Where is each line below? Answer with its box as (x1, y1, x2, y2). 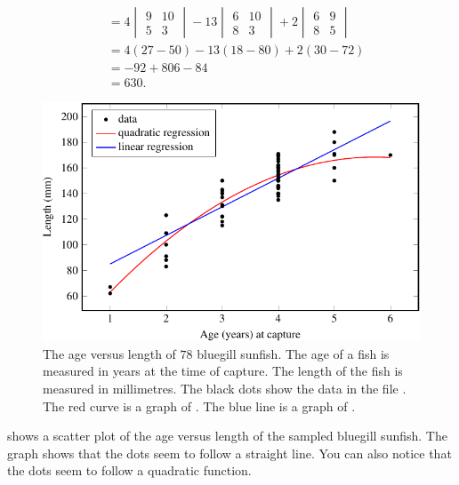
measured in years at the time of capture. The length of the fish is (43, 362, 403, 380)
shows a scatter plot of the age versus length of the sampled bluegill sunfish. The (7, 426, 447, 445)
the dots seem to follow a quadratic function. (7, 461, 252, 480)
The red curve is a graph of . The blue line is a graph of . (43, 396, 356, 415)
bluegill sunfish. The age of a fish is (197, 344, 390, 362)
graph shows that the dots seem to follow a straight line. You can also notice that (7, 443, 452, 462)
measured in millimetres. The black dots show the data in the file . (43, 379, 407, 398)
